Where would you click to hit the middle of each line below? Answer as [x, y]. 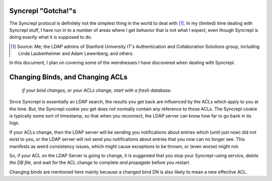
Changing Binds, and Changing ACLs [69, 77]
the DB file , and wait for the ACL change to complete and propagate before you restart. [100, 163]
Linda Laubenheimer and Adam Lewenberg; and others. [76, 53]
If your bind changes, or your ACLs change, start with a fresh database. [97, 90]
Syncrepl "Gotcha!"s [43, 11]
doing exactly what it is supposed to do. [51, 37]
